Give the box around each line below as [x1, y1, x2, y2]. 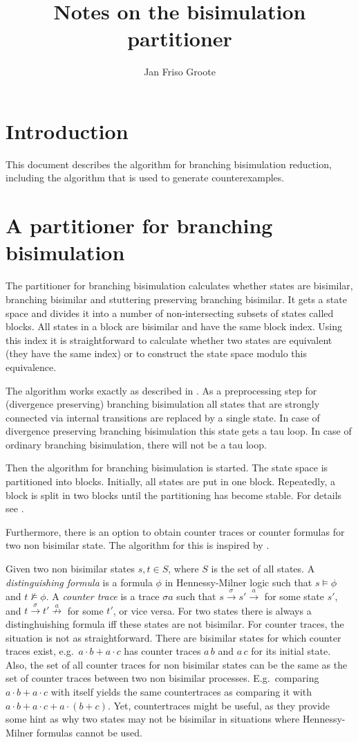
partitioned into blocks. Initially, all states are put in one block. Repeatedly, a [6, 474, 335, 489]
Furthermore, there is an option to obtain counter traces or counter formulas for [6, 524, 345, 539]
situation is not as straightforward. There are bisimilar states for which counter [6, 630, 341, 644]
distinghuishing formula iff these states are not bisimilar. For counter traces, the [6, 617, 344, 631]
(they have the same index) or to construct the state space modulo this [6, 346, 307, 361]
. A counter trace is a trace [46, 589, 160, 604]
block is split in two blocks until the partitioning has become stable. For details [6, 487, 342, 502]
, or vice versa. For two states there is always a [113, 603, 312, 617]
